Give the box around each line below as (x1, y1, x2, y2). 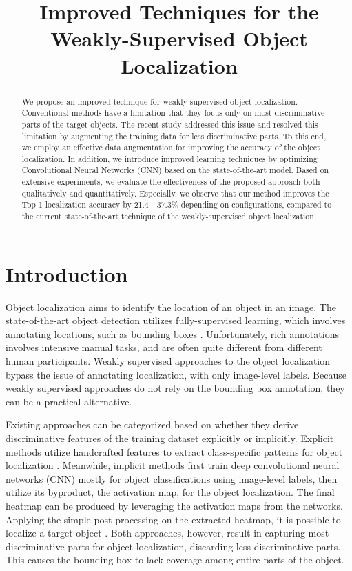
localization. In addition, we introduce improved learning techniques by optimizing (21, 152, 318, 164)
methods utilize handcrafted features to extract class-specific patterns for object (6, 444, 343, 459)
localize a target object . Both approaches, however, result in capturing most (6, 525, 329, 540)
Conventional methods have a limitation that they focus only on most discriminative (21, 107, 325, 119)
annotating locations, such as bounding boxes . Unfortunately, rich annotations (6, 326, 339, 341)
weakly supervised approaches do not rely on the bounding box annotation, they (6, 381, 345, 395)
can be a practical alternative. (6, 394, 132, 408)
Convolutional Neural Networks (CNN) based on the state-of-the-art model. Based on (21, 164, 329, 176)
